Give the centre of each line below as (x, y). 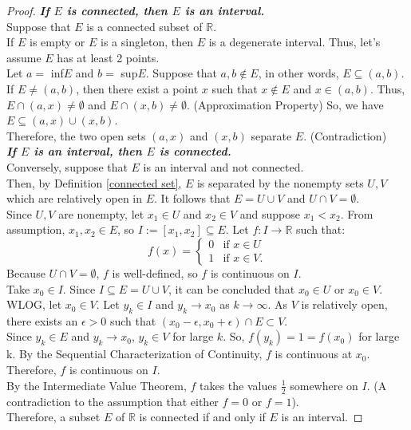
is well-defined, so (155, 272)
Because (26, 272)
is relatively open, (344, 304)
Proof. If (28, 10)
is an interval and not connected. (223, 166)
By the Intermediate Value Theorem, (97, 385)
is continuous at (314, 354)
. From (357, 213)
